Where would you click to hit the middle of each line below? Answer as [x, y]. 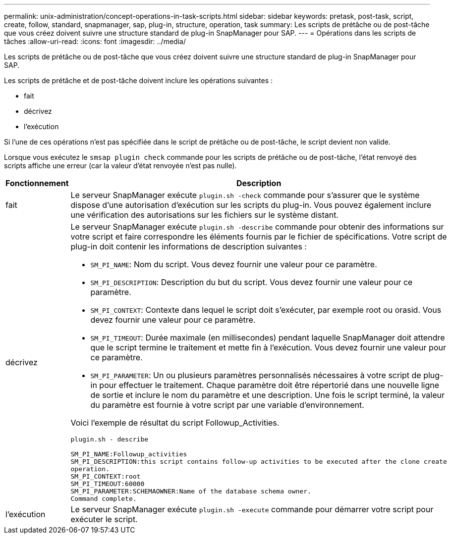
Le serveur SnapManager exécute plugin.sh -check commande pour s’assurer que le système [245, 195]
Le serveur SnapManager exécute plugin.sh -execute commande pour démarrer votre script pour [252, 509]
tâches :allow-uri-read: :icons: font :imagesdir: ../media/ [95, 41]
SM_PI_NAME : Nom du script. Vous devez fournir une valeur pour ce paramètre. [234, 264]
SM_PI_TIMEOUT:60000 [108, 484]
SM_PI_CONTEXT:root [106, 476]
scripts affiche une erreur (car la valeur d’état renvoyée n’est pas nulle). [120, 166]
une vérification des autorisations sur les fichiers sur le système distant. [204, 215]
